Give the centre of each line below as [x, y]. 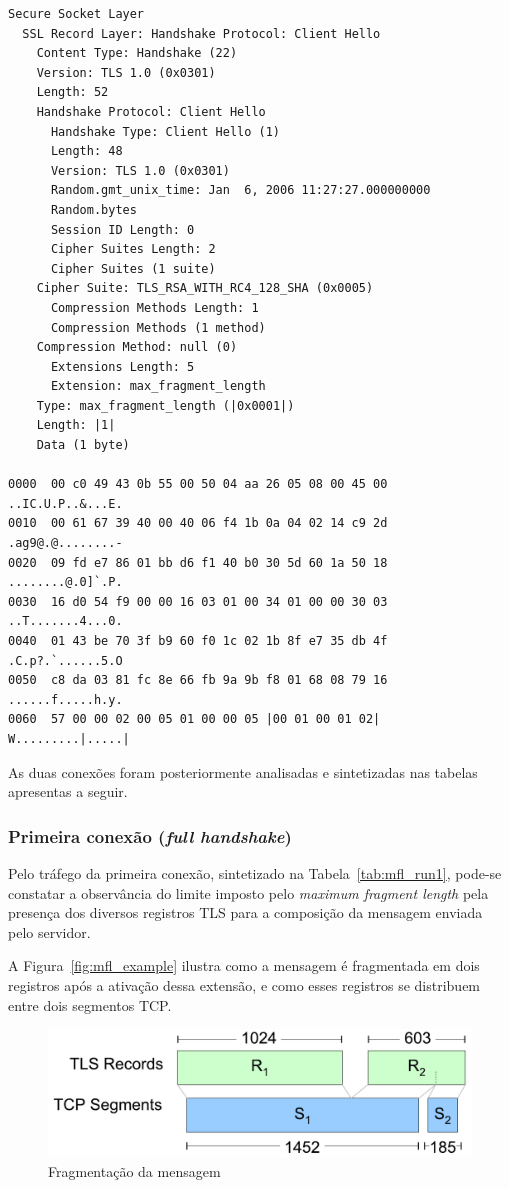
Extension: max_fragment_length [158, 386]
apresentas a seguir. [68, 791]
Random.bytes [93, 209]
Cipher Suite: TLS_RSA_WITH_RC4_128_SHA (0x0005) [205, 288]
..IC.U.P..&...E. [65, 503]
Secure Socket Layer [76, 14]
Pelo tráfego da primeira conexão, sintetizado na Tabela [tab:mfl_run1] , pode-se [255, 872]
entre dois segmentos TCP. [90, 1004]
